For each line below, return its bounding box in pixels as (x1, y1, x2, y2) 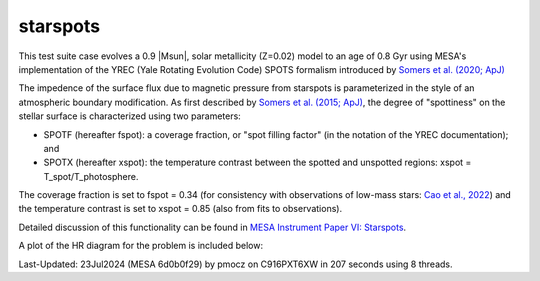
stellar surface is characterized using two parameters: (18, 110, 242, 122)
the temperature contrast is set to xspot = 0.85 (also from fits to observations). (18, 203, 343, 215)
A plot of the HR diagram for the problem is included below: (18, 240, 264, 252)
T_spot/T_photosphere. (43, 170, 139, 182)
